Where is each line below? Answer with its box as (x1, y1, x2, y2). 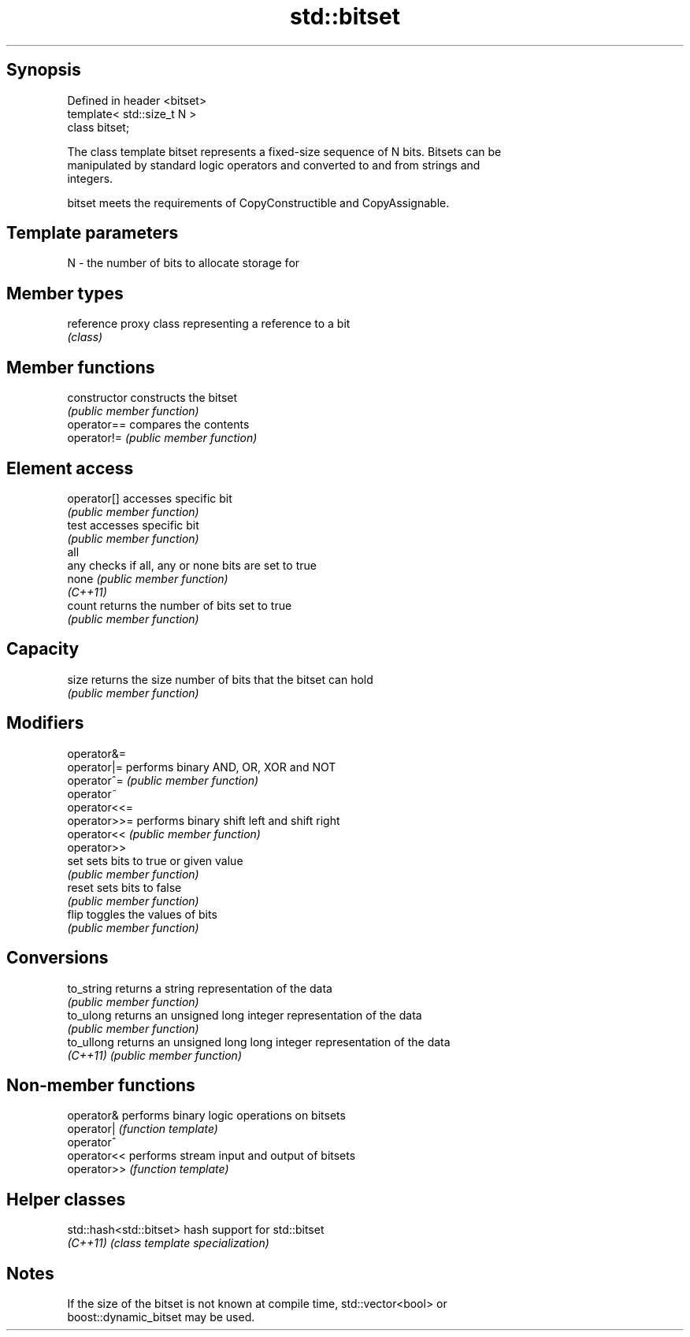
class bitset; (67, 120, 130, 134)
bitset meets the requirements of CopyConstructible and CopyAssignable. (67, 195, 450, 210)
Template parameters (6, 223, 179, 243)
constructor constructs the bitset (67, 391, 238, 405)
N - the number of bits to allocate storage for (67, 256, 300, 270)
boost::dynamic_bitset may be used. (67, 1310, 255, 1324)
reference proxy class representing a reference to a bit (67, 317, 351, 331)
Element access (6, 458, 134, 478)
